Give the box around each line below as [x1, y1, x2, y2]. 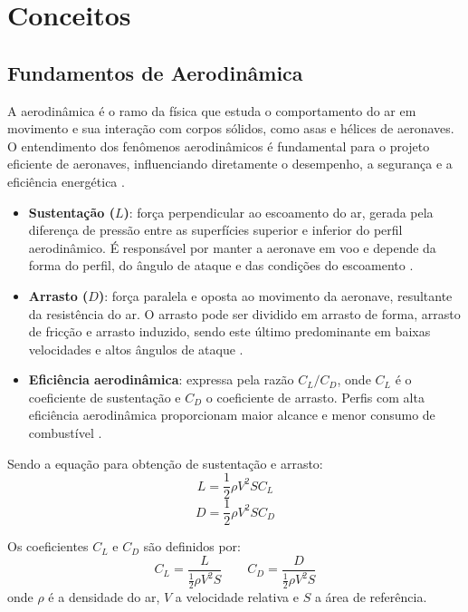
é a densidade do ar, [48, 588, 160, 607]
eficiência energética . [7, 171, 125, 190]
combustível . [28, 423, 102, 442]
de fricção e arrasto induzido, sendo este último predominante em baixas [28, 322, 431, 341]
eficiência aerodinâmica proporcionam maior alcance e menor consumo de [28, 405, 435, 424]
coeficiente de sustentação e [28, 387, 181, 406]
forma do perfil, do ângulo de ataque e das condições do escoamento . [28, 256, 414, 275]
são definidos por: [143, 537, 241, 556]
